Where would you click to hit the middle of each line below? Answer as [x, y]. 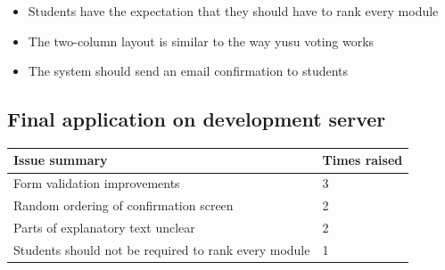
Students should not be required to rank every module [162, 249]
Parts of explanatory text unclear [104, 228]
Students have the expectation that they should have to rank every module [233, 11]
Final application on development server [197, 119]
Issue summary [61, 160]
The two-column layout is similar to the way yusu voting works [201, 41]
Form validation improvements [97, 183]
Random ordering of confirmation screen [124, 205]
